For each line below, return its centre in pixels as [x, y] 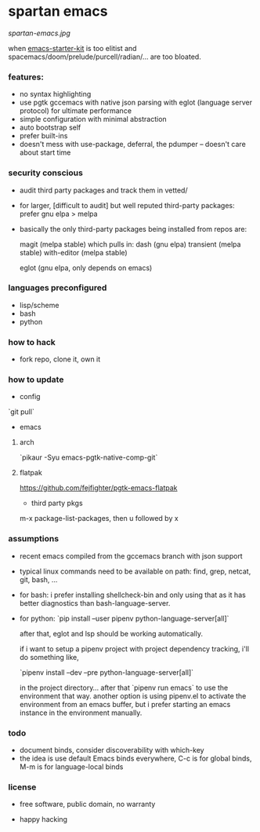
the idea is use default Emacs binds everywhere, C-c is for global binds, [135, 759]
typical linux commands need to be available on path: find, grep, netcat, [135, 571]
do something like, [49, 657]
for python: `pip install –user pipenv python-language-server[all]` [124, 618]
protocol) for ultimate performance [75, 111]
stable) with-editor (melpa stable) [73, 252]
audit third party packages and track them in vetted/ [103, 190]
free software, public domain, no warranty [87, 805]
